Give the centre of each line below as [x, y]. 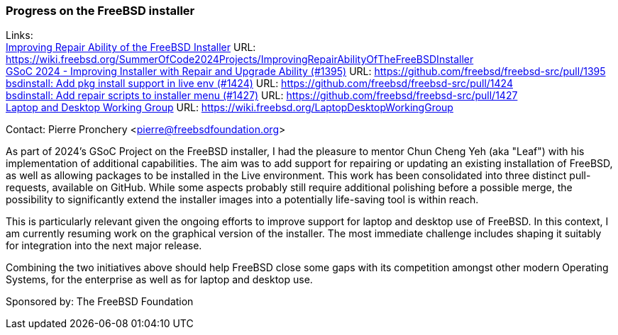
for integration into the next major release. [104, 246]
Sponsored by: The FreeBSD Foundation [100, 302]
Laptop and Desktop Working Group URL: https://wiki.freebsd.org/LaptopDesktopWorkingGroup [230, 108]
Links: [20, 35]
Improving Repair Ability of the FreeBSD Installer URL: [131, 47]
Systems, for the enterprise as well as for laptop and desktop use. [159, 280]
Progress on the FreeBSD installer [100, 11]
